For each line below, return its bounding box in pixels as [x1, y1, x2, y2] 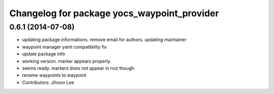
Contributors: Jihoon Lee [22, 79, 75, 85]
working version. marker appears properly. [22, 58, 112, 64]
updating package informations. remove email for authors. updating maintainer [22, 37, 187, 43]
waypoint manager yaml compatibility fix [22, 44, 107, 50]
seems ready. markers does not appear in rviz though [22, 65, 134, 71]
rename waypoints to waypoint [22, 72, 87, 78]
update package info [22, 51, 65, 57]
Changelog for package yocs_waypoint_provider [9, 8, 219, 19]
